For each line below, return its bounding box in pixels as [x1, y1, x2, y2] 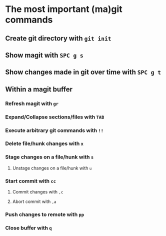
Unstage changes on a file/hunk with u [12, 165, 92, 171]
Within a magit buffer [5, 85, 72, 93]
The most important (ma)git [5, 3, 122, 15]
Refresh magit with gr [5, 100, 59, 107]
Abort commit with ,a [12, 198, 56, 204]
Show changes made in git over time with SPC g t [5, 68, 161, 76]
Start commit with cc [5, 177, 56, 184]
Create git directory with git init [5, 34, 111, 42]
